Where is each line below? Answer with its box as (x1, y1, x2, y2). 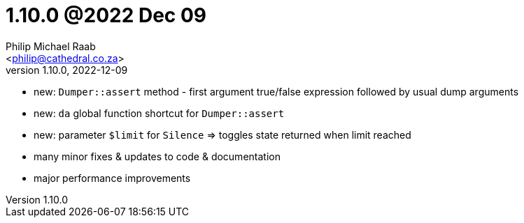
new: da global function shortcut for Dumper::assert (34, 107, 285, 119)
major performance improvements (34, 171, 191, 184)
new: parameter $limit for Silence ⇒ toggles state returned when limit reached (34, 128, 411, 141)
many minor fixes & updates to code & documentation (34, 150, 281, 162)
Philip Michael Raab (6, 40, 96, 52)
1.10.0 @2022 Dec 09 (6, 3, 207, 27)
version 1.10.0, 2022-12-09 (6, 63, 128, 76)
